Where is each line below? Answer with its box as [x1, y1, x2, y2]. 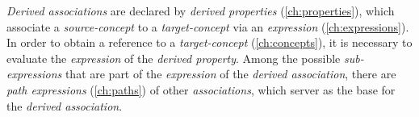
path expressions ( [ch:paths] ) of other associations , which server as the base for [6, 81, 396, 98]
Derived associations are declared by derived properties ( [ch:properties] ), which [6, 2, 395, 19]
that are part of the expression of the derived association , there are [65, 65, 396, 82]
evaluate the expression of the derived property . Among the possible [6, 49, 341, 66]
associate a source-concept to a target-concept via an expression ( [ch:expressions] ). [6, 18, 409, 35]
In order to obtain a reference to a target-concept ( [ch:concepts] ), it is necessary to [6, 34, 413, 51]
